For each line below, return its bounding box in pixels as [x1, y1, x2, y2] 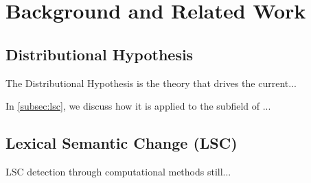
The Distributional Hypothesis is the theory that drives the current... [5, 75, 297, 90]
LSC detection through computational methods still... [5, 164, 231, 178]
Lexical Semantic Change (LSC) [5, 132, 238, 154]
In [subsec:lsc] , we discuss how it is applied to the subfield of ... [5, 99, 271, 113]
